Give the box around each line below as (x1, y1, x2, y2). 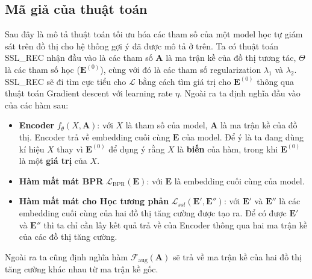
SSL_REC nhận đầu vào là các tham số (5, 51, 153, 64)
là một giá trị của (19, 154, 87, 167)
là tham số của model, (125, 119, 208, 131)
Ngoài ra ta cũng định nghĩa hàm (5, 250, 128, 263)
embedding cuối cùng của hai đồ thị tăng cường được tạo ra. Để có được (19, 206, 287, 219)
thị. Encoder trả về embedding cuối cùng (19, 130, 170, 143)
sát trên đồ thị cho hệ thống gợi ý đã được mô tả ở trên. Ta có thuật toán (5, 39, 278, 52)
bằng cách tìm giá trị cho (138, 75, 231, 87)
